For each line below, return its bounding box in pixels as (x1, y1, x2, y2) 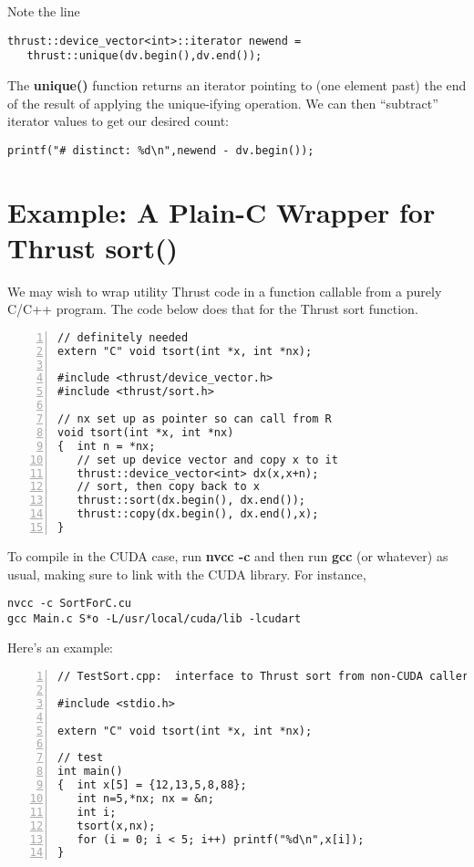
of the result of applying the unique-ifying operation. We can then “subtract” (7, 93, 438, 112)
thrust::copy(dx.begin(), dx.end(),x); (77, 507, 319, 521)
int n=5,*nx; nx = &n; (77, 791, 214, 805)
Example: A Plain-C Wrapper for (7, 193, 436, 230)
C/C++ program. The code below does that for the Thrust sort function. (7, 299, 418, 319)
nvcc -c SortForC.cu (7, 597, 132, 611)
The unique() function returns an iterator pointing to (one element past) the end (7, 75, 467, 94)
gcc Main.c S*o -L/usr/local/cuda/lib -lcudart (7, 611, 302, 625)
